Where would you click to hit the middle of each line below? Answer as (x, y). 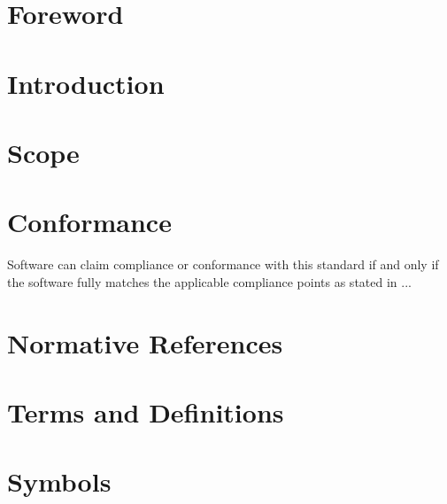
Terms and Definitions (146, 412)
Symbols (59, 481)
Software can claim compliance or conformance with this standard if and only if (223, 264)
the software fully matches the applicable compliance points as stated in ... (209, 281)
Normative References (145, 342)
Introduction (86, 83)
